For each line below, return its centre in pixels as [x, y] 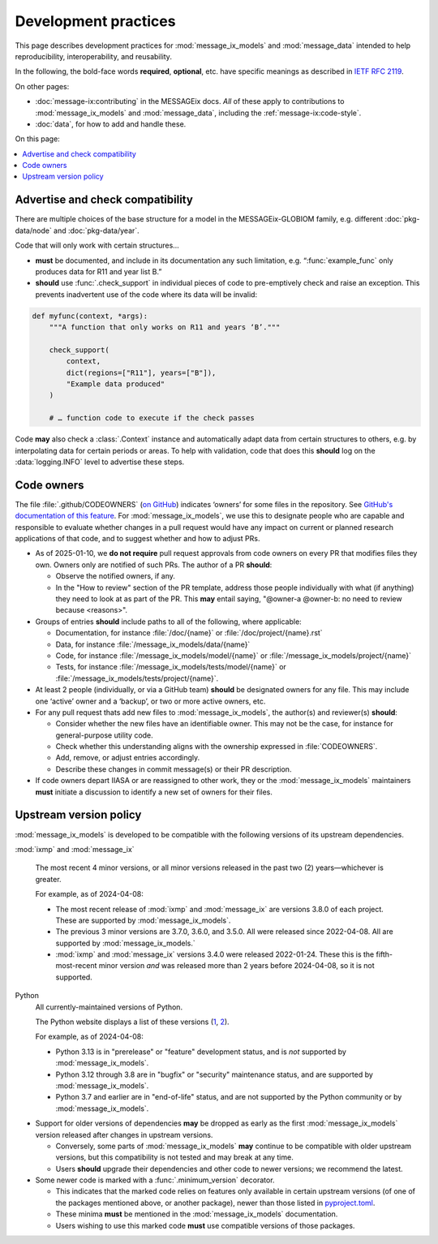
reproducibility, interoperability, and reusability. [93, 56]
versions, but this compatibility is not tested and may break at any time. [174, 1157]
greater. [48, 879]
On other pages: [42, 86]
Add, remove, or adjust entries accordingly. [128, 758]
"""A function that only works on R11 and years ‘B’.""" [165, 327]
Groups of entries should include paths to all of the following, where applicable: [168, 622]
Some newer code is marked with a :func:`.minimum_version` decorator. [155, 1180]
